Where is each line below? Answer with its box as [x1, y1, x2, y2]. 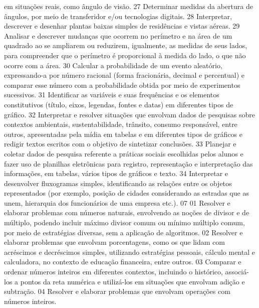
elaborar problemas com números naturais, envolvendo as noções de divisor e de [4, 207, 249, 218]
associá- [225, 266, 249, 277]
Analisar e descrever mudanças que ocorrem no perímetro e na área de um [4, 30, 232, 41]
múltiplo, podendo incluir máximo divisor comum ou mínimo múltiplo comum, [4, 217, 245, 228]
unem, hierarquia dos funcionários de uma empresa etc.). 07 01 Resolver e [4, 197, 230, 208]
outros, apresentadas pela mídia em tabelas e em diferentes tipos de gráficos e [4, 128, 242, 139]
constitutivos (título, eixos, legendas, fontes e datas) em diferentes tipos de [4, 99, 233, 109]
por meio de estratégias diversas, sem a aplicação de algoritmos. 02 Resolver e [4, 227, 243, 237]
